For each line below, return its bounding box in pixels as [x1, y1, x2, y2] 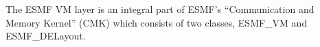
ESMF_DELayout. [5, 29, 86, 43]
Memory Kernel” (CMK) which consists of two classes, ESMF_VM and [5, 15, 308, 29]
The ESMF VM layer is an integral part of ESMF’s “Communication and [5, 2, 315, 16]
